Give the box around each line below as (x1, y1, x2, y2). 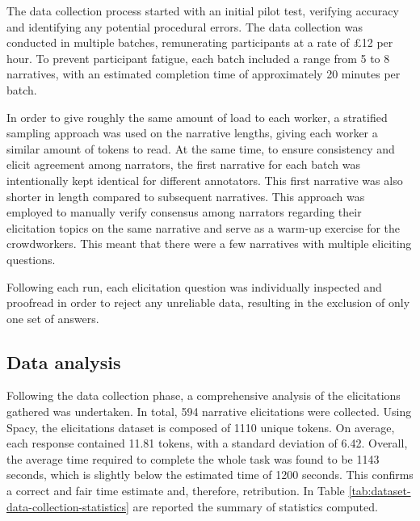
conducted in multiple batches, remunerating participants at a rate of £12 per (6, 34, 393, 51)
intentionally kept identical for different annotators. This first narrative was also (6, 171, 403, 188)
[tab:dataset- (348, 482, 411, 499)
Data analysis (6, 349, 121, 374)
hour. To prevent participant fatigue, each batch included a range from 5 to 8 (6, 49, 390, 66)
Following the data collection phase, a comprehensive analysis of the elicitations (6, 387, 401, 404)
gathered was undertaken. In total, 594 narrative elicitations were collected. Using (6, 403, 412, 420)
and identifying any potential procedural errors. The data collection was (6, 18, 363, 35)
